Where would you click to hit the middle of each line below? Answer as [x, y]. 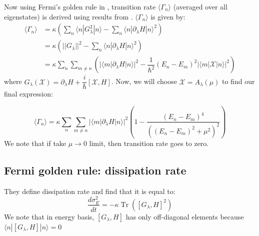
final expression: [28, 94]
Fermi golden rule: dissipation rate [95, 170]
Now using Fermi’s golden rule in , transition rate [80, 6]
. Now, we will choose [144, 81]
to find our [238, 81]
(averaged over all [200, 6]
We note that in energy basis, [49, 216]
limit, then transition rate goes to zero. [149, 143]
